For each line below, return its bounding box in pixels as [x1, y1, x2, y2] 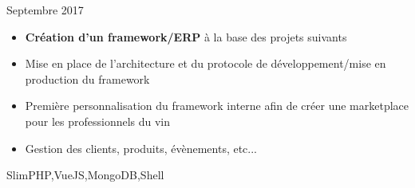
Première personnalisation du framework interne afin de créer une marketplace [25, 97, 409, 114]
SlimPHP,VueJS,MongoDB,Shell [6, 166, 164, 183]
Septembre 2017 [6, 2, 84, 18]
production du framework [25, 70, 150, 87]
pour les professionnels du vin [25, 112, 171, 129]
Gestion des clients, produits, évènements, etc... [25, 139, 258, 156]
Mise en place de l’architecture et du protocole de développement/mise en [25, 55, 386, 72]
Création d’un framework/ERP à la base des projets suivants [25, 28, 347, 45]
